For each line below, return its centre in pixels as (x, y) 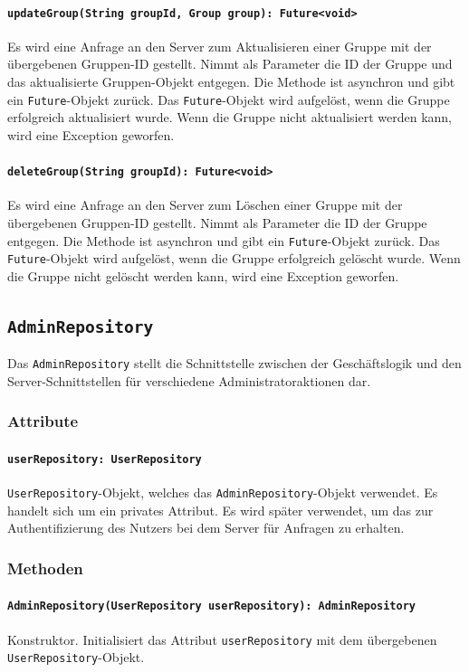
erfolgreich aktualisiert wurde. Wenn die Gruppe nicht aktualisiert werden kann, (230, 117)
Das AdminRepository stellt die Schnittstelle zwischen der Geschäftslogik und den (234, 363)
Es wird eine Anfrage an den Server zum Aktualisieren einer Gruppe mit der (220, 46)
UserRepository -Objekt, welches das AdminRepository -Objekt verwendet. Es (223, 492)
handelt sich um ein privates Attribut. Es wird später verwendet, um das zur (220, 510)
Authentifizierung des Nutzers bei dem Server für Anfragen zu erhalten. (206, 528)
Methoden (45, 568)
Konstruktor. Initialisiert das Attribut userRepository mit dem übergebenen (222, 639)
